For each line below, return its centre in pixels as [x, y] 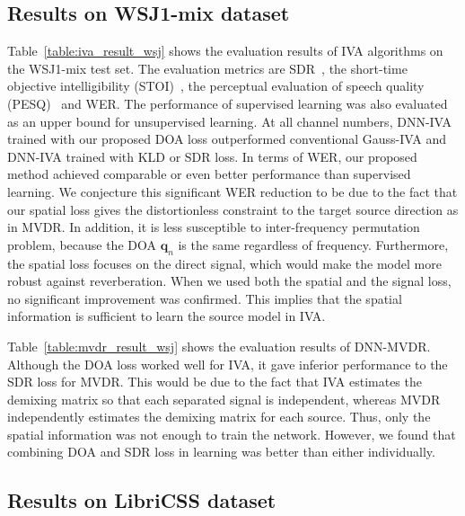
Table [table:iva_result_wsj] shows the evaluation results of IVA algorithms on [225, 51]
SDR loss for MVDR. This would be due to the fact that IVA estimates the [215, 382]
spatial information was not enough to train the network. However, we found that [232, 434]
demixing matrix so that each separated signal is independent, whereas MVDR [224, 399]
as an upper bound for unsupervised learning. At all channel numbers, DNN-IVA [230, 121]
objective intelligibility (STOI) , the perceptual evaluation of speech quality [216, 86]
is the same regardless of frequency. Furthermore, [313, 244]
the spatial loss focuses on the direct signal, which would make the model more [224, 263]
